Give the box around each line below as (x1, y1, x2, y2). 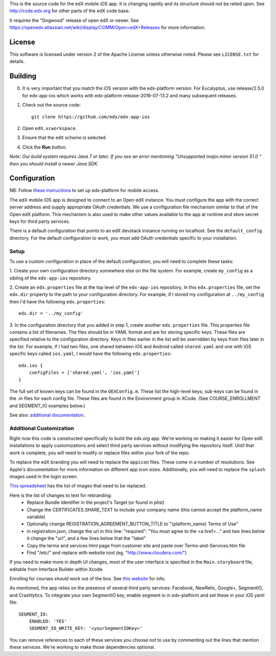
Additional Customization (9, 425, 74, 432)
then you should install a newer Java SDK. (9, 160, 99, 166)
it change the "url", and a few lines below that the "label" (27, 535, 146, 541)
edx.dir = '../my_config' (18, 310, 84, 316)
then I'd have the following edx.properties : (9, 299, 106, 305)
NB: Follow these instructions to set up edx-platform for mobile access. (9, 187, 159, 194)
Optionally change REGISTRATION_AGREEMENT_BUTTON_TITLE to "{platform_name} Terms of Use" (27, 521, 239, 527)
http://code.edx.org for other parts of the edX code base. (9, 8, 130, 14)
